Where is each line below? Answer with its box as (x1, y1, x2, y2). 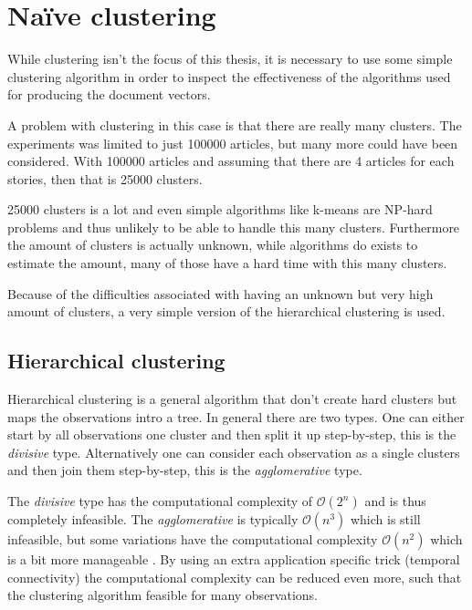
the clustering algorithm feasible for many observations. (7, 585, 318, 605)
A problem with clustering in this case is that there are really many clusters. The (7, 115, 462, 134)
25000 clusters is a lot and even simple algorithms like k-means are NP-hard (7, 200, 433, 219)
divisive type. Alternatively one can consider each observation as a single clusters (7, 442, 460, 461)
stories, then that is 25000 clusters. (7, 169, 203, 188)
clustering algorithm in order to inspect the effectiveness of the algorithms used (7, 67, 451, 86)
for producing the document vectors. (7, 85, 211, 104)
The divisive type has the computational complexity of (7, 491, 313, 511)
